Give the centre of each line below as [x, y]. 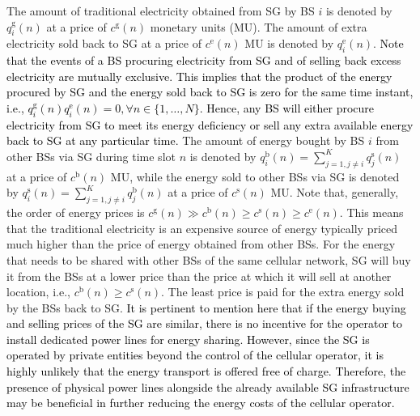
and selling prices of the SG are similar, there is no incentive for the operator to [205, 323]
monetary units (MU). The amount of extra [259, 26]
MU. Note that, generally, [335, 192]
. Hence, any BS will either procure [287, 107]
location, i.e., [38, 292]
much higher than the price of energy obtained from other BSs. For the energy [201, 244]
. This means [371, 212]
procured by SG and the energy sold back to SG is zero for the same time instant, [210, 92]
